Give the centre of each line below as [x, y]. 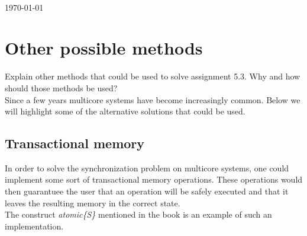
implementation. [34, 226]
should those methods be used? [61, 87]
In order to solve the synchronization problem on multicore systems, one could [147, 168]
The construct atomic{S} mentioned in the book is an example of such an [138, 214]
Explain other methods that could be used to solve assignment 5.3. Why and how [153, 76]
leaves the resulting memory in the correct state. [93, 202]
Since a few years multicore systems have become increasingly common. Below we [153, 99]
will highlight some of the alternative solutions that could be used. [125, 111]
